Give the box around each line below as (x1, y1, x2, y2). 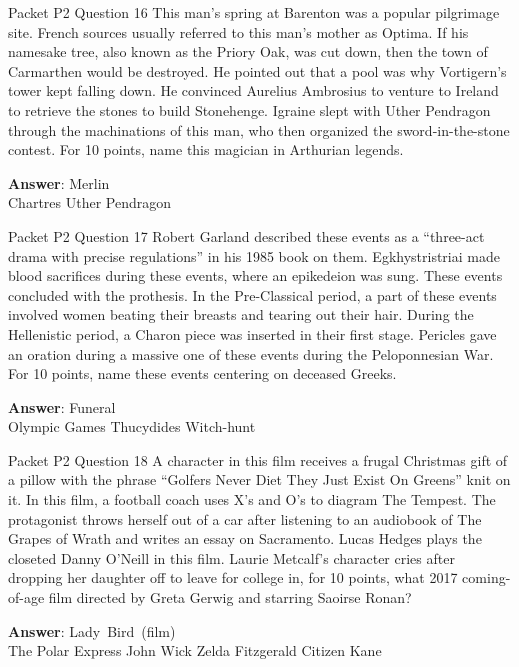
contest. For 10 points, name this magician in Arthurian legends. (8, 139, 404, 160)
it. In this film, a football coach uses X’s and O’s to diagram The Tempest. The (8, 489, 496, 510)
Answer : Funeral (8, 396, 116, 417)
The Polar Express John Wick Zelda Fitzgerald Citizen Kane (8, 640, 382, 661)
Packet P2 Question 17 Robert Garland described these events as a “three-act (8, 225, 485, 246)
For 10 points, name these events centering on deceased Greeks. (8, 363, 397, 384)
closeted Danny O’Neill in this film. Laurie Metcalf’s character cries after (8, 547, 455, 568)
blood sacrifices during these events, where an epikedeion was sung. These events (8, 265, 503, 286)
